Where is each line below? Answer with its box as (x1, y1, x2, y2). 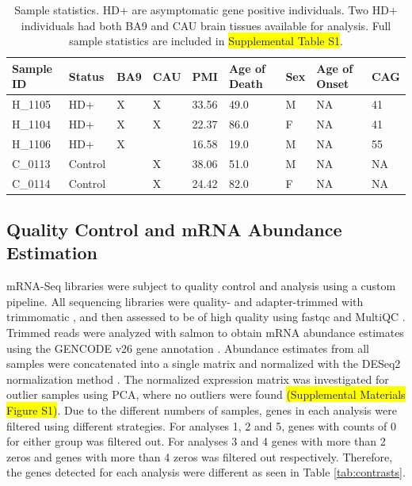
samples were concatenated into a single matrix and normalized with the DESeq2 (6, 355, 401, 372)
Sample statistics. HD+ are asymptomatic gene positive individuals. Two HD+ (14, 2, 398, 17)
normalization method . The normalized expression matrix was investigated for (6, 370, 389, 387)
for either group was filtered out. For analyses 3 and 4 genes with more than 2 (6, 433, 386, 450)
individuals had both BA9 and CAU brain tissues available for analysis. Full (21, 17, 391, 33)
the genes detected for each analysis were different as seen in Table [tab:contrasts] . (6, 464, 406, 480)
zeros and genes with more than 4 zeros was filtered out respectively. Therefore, (6, 448, 393, 465)
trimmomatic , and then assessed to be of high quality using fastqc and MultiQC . (6, 308, 406, 325)
